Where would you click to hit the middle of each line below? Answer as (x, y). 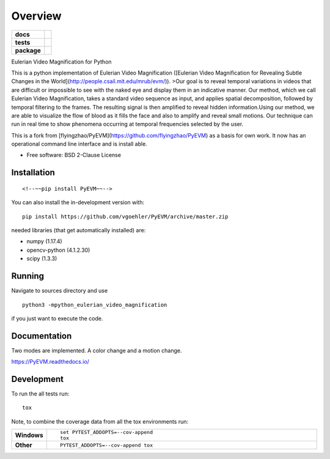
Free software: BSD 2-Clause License (74, 155)
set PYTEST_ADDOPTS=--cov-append (106, 432)
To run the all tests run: (40, 394)
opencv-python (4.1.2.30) (58, 250)
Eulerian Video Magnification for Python (62, 62)
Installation (33, 173)
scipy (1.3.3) (42, 259)
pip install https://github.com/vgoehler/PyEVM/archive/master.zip (125, 216)
